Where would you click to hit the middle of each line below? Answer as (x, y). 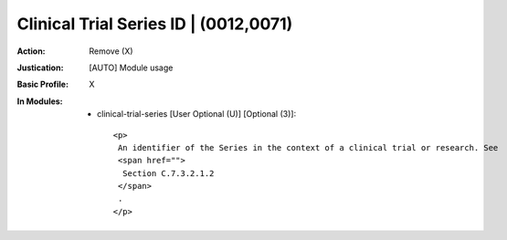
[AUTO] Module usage (131, 68)
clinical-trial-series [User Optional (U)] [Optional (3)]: (197, 114)
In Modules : (40, 101)
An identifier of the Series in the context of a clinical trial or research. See (308, 147)
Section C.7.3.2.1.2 (168, 173)
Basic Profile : (42, 84)
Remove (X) (111, 51)
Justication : (40, 68)
